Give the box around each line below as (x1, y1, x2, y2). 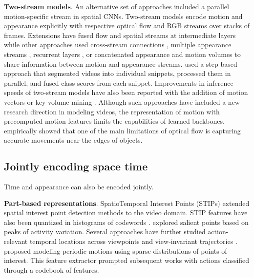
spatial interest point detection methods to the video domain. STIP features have (4, 207, 248, 218)
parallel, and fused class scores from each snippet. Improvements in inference (4, 77, 233, 88)
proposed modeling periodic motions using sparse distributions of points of (4, 245, 227, 256)
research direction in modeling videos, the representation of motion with (4, 106, 220, 116)
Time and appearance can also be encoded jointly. (4, 182, 154, 192)
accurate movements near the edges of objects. (4, 135, 143, 145)
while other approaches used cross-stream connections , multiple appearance (4, 39, 232, 50)
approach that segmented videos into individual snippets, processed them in (4, 68, 231, 78)
